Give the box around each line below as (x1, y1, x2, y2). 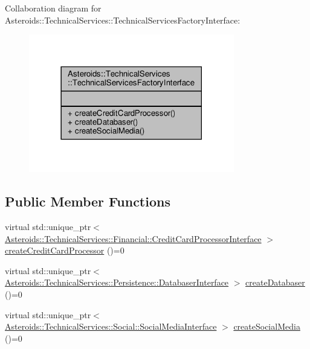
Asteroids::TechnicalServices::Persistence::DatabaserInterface (5, 276, 229, 289)
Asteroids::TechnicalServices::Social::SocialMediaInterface (5, 320, 217, 333)
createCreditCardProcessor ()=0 (5, 244, 124, 257)
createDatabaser (245, 276, 305, 289)
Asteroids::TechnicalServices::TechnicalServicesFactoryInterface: (5, 13, 241, 26)
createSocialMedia (233, 320, 300, 333)
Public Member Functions (5, 192, 170, 211)
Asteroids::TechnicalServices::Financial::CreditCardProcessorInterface (5, 232, 262, 245)
